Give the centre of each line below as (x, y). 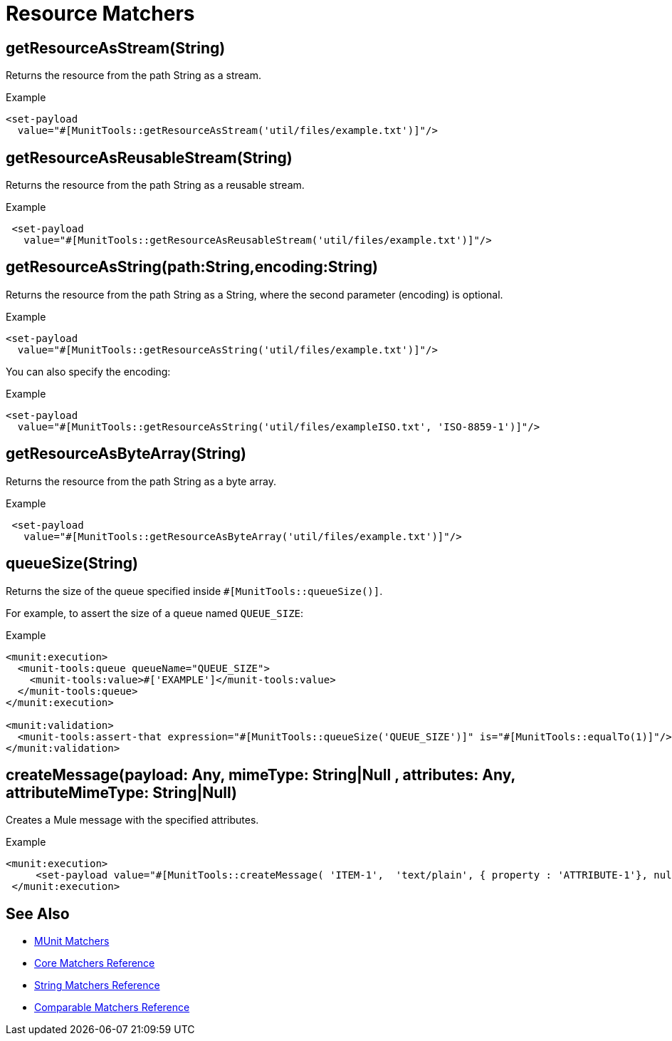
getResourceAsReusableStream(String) (149, 157)
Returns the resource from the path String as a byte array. (141, 481)
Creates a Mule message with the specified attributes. (132, 820)
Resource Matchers (100, 14)
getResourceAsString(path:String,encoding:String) (192, 267)
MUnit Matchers (72, 941)
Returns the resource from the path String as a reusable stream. (155, 185)
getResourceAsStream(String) (116, 48)
